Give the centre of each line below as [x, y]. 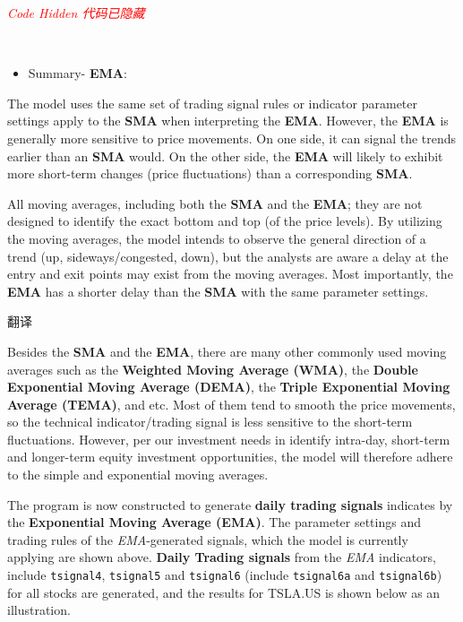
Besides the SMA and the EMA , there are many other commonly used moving [227, 351]
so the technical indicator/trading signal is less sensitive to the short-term [210, 422]
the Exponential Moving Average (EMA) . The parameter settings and [214, 522]
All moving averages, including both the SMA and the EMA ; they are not [215, 203]
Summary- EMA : [77, 73]
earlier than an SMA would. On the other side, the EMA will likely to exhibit [225, 155]
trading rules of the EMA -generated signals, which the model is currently [208, 539]
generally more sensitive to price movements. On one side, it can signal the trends [232, 138]
